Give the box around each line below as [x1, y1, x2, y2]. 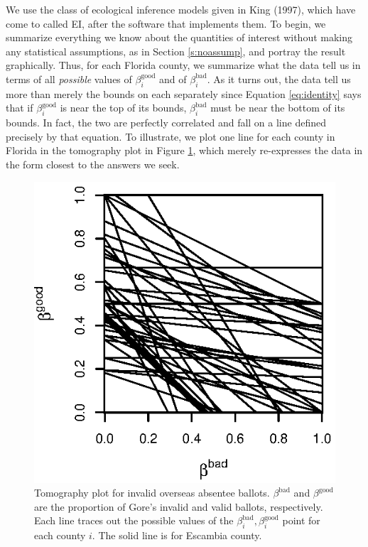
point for [282, 513, 320, 528]
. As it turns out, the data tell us [207, 71, 351, 86]
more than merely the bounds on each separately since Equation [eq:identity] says [6, 86, 362, 101]
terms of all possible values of [6, 71, 132, 86]
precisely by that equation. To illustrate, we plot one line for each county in [6, 129, 335, 143]
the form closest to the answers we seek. [6, 156, 180, 171]
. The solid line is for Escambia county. [92, 528, 262, 543]
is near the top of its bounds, [60, 100, 187, 115]
